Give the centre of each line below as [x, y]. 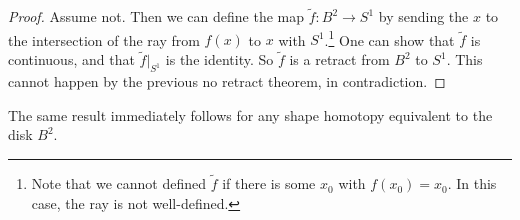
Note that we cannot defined [119, 183]
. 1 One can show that [389, 38]
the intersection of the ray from [104, 39]
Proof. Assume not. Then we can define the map [156, 16]
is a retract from [339, 59]
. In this [472, 183]
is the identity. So [219, 59]
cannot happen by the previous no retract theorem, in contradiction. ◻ [227, 81]
